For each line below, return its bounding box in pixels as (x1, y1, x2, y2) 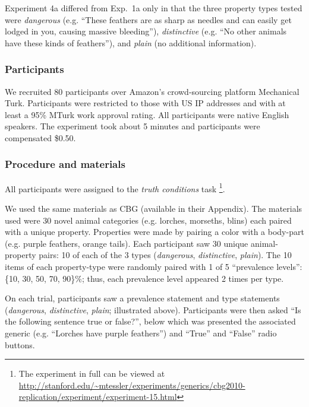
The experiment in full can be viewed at (18, 367, 165, 380)
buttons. (5, 338, 35, 351)
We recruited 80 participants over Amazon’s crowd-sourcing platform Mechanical (5, 85, 299, 97)
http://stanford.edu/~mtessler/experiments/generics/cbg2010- (18, 379, 245, 391)
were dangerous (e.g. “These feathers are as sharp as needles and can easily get (5, 13, 292, 26)
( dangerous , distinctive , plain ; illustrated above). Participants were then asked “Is (5, 303, 301, 316)
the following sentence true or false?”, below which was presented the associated (5, 315, 296, 327)
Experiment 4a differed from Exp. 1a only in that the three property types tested (5, 2, 302, 14)
